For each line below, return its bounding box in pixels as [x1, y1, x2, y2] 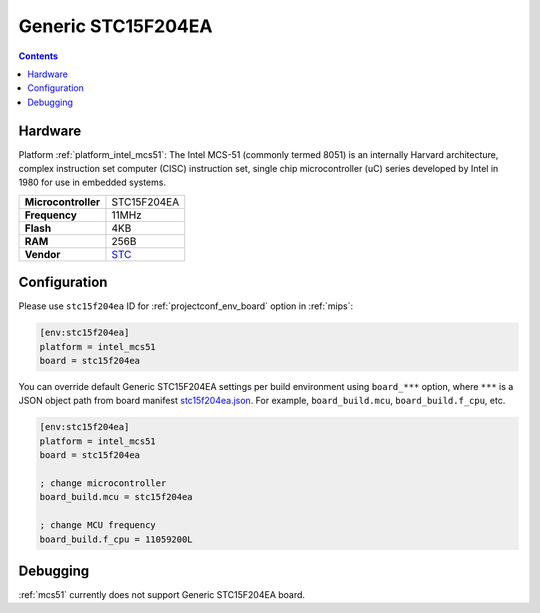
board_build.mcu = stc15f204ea [39, 491, 194, 503]
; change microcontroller [39, 478, 167, 489]
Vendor [24, 247, 61, 261]
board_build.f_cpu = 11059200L [39, 533, 194, 545]
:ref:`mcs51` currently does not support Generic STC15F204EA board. [18, 589, 305, 601]
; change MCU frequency [39, 520, 157, 531]
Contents [18, 50, 59, 62]
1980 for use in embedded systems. [18, 176, 167, 189]
